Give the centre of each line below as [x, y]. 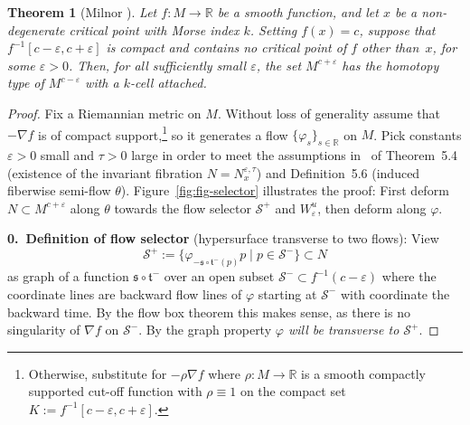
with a [102, 83]
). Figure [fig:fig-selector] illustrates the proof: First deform [285, 190]
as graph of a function [68, 276]
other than [390, 47]
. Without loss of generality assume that [329, 113]
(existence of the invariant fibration [105, 172]
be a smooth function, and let [298, 12]
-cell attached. [168, 83]
